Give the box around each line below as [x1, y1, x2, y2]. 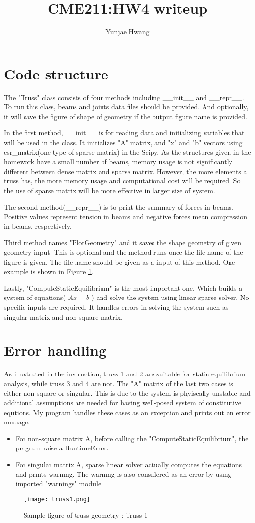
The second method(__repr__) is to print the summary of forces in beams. [4, 201, 234, 212]
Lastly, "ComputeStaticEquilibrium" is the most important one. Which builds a [4, 282, 243, 293]
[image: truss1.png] [24, 496, 91, 503]
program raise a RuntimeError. [15, 443, 109, 453]
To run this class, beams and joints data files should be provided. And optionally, [4, 101, 249, 112]
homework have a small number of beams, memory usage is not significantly [4, 156, 232, 167]
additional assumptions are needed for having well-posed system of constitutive [4, 398, 242, 408]
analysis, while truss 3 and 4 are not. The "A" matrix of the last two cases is [4, 378, 233, 388]
